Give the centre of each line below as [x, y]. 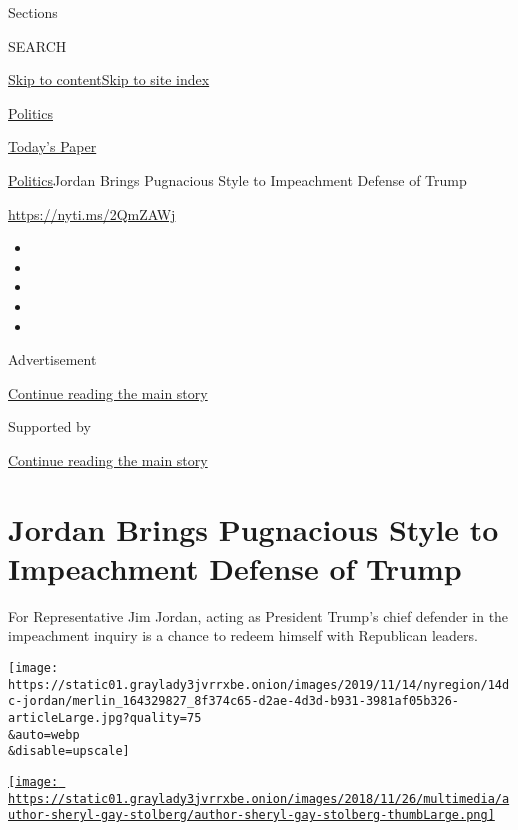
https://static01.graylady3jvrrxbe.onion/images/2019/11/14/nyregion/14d [259, 684]
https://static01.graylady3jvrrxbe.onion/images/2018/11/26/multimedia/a [259, 798]
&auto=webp [44, 734]
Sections [33, 12]
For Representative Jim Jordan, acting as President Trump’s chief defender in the [258, 615]
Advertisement [52, 359]
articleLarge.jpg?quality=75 [105, 717]
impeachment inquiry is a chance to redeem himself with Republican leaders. [243, 635]
